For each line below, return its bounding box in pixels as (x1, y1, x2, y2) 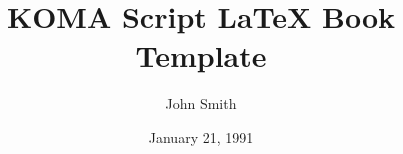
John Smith (165, 93, 237, 114)
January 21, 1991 (148, 126, 254, 147)
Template (135, 35, 267, 76)
